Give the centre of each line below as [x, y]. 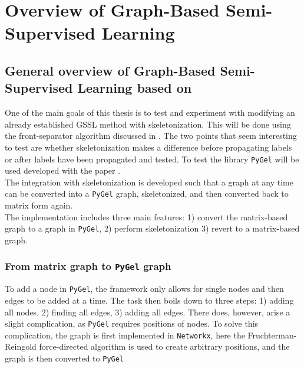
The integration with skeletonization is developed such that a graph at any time [149, 182]
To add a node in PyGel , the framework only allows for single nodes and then [144, 289]
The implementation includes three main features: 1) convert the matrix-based [146, 216]
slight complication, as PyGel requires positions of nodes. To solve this [132, 323]
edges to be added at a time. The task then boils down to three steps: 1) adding [149, 300]
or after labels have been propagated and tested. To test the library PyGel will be [152, 159]
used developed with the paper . [63, 170]
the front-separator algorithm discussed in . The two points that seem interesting [151, 136]
